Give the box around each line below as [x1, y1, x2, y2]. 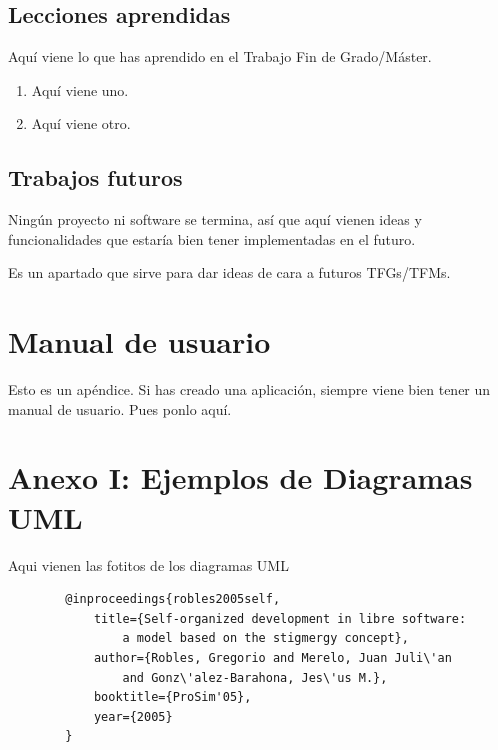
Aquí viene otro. [31, 113, 131, 134]
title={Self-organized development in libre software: [93, 611, 467, 626]
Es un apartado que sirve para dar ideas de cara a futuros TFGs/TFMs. [8, 262, 451, 283]
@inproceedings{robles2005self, [65, 592, 281, 607]
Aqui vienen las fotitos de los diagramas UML [8, 554, 289, 575]
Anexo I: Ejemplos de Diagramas [8, 457, 473, 498]
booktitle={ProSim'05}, [93, 690, 252, 705]
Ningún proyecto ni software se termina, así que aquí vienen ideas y [8, 209, 422, 230]
